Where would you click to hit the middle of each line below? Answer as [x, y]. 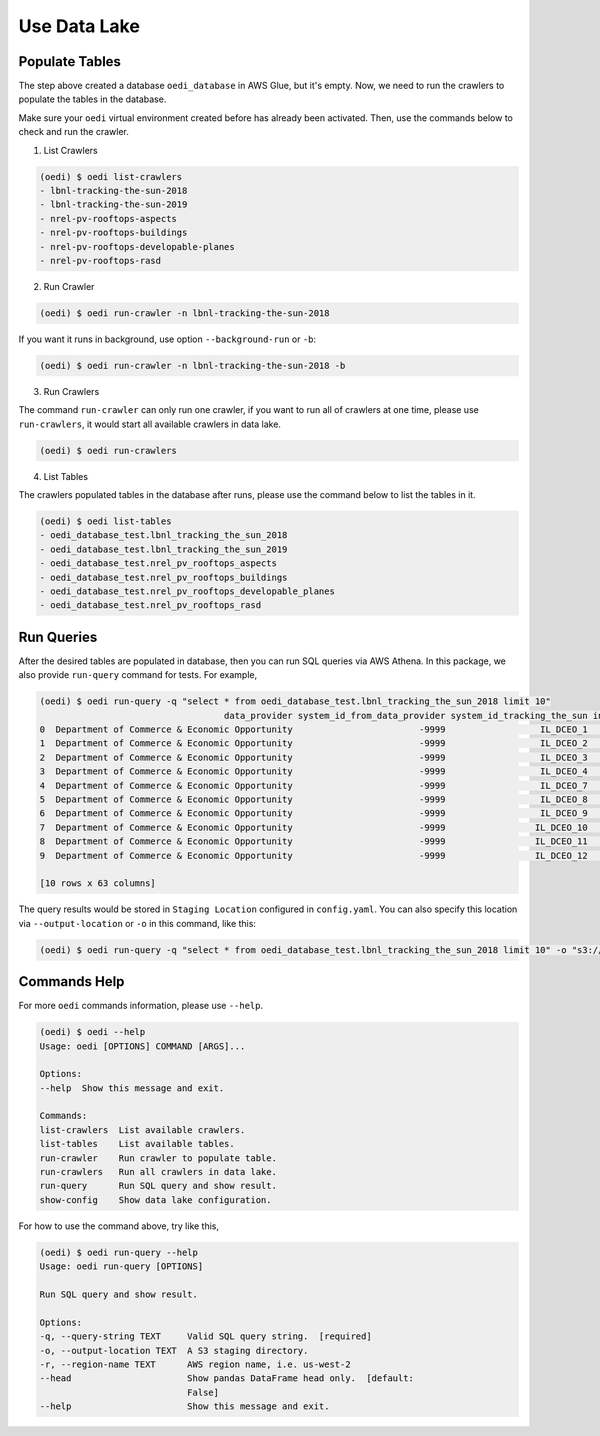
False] [203, 1392]
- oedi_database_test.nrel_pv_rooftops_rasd [150, 605]
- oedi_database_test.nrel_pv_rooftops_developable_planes [187, 591]
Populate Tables [70, 61]
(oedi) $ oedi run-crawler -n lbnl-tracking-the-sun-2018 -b [192, 365]
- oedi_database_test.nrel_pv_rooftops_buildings [163, 577]
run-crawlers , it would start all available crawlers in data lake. [150, 424]
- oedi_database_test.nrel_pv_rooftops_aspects [158, 563]
